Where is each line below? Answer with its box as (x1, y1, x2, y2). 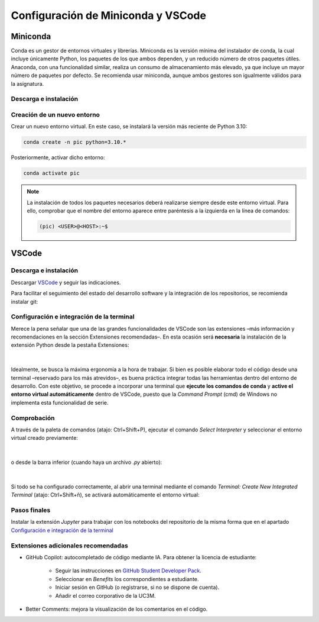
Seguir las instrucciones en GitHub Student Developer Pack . (55, 567, 202, 574)
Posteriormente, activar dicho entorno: (11, 154, 105, 161)
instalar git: (11, 298, 38, 305)
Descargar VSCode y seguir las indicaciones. (11, 279, 121, 286)
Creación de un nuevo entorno (11, 110, 100, 118)
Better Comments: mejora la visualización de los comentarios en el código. (25, 605, 208, 613)
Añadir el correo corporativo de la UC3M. (55, 592, 156, 599)
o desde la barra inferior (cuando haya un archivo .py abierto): (11, 459, 162, 466)
